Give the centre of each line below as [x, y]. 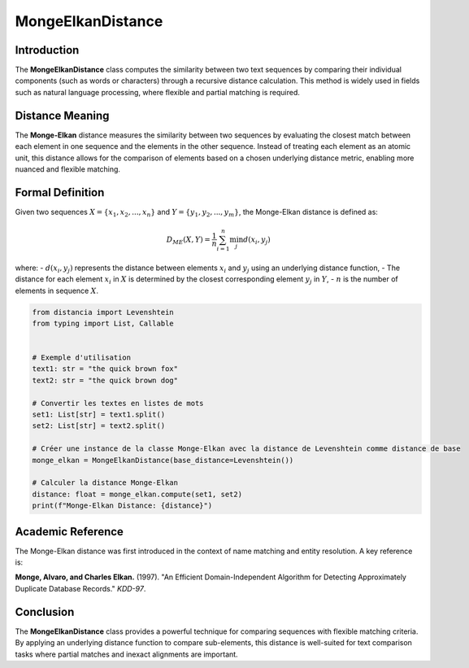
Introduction [47, 50]
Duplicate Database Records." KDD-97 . [80, 588]
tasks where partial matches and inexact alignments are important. [127, 654]
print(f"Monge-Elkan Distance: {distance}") [122, 506]
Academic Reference [69, 532]
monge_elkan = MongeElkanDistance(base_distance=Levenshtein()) [163, 460]
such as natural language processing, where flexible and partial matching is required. [158, 92]
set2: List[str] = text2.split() [99, 426]
